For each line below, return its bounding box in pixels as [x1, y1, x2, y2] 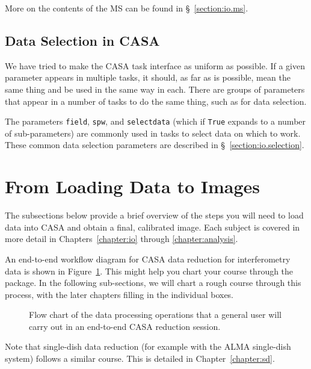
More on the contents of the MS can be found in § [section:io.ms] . [5, 2, 248, 14]
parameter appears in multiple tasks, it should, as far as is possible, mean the [5, 71, 291, 84]
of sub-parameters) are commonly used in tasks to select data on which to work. [5, 126, 301, 139]
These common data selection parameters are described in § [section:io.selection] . [5, 138, 304, 151]
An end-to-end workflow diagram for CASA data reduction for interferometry [5, 252, 291, 265]
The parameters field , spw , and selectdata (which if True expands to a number [5, 115, 306, 128]
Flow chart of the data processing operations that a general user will [29, 308, 282, 321]
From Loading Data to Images [5, 174, 260, 199]
